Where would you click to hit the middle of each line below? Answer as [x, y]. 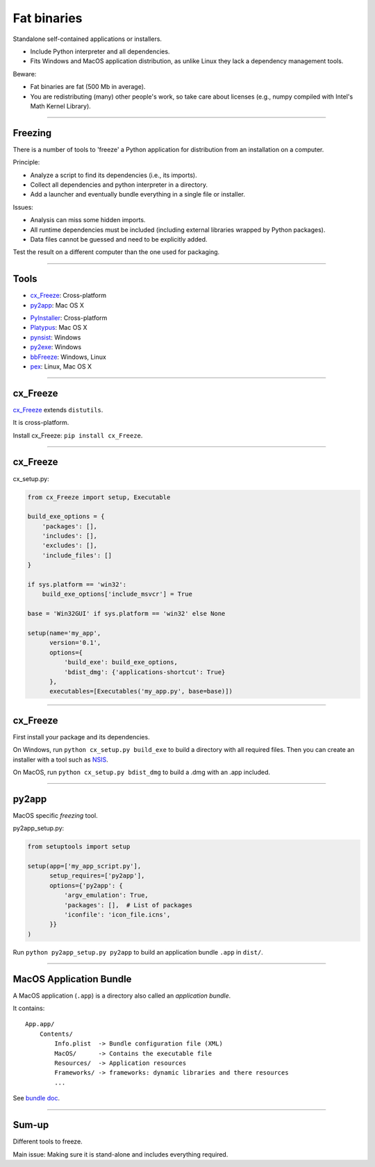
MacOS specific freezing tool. [55, 815]
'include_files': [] [77, 555]
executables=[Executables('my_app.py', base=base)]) [141, 691]
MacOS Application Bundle [72, 979]
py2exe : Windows [56, 347]
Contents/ [56, 1034]
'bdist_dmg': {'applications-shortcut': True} [144, 672]
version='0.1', [75, 643]
